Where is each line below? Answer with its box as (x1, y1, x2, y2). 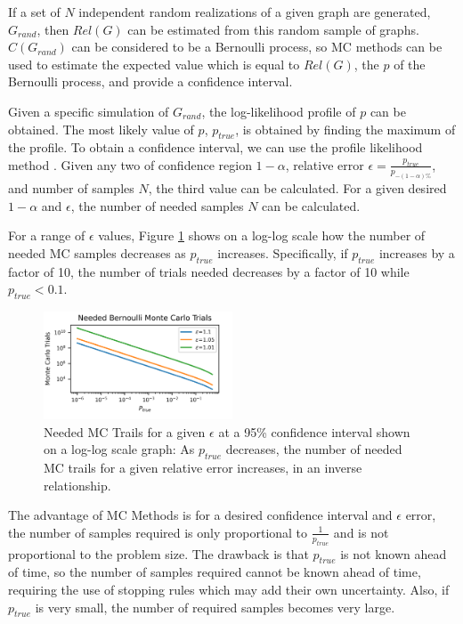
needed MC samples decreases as (8, 243, 186, 262)
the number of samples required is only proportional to (8, 523, 308, 541)
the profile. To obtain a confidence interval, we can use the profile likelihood (8, 138, 423, 157)
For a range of (8, 226, 85, 245)
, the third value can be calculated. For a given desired (148, 178, 447, 197)
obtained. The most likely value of (8, 119, 194, 138)
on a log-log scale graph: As (44, 440, 195, 458)
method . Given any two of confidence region (8, 155, 252, 174)
